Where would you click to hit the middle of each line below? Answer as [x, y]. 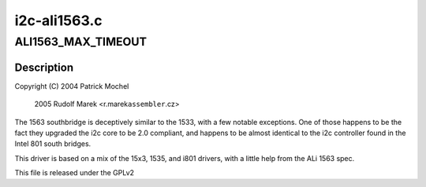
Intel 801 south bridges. [53, 144]
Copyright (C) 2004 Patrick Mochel [72, 86]
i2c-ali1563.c [58, 20]
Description [44, 67]
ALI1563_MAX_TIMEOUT [81, 42]
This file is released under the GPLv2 [74, 173]
